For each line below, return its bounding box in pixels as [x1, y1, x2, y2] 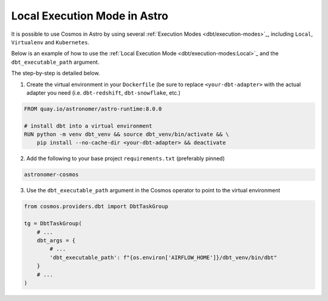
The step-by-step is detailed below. [11, 70, 100, 77]
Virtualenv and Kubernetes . [11, 38, 90, 46]
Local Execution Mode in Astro [11, 9, 168, 22]
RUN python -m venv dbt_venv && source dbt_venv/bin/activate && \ [24, 131, 230, 138]
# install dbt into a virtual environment [24, 122, 152, 129]
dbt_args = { [36, 237, 76, 244]
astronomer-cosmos [24, 171, 79, 178]
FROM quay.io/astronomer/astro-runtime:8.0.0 [24, 105, 162, 112]
